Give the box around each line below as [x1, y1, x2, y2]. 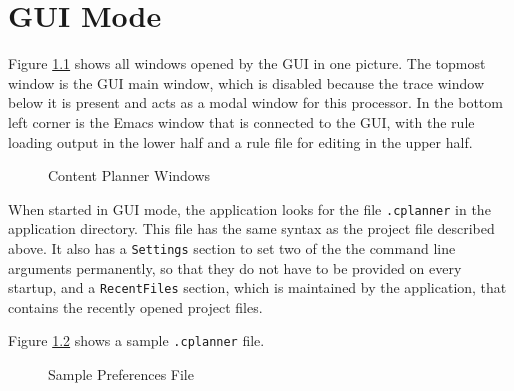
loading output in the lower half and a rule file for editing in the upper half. [8, 131, 473, 152]
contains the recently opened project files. [8, 296, 263, 317]
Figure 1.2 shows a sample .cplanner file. [8, 330, 265, 351]
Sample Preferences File [48, 364, 194, 385]
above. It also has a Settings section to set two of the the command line [8, 237, 456, 258]
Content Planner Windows [48, 165, 211, 186]
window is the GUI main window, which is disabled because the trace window [8, 72, 485, 93]
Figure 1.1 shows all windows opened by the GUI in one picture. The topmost [8, 53, 486, 74]
